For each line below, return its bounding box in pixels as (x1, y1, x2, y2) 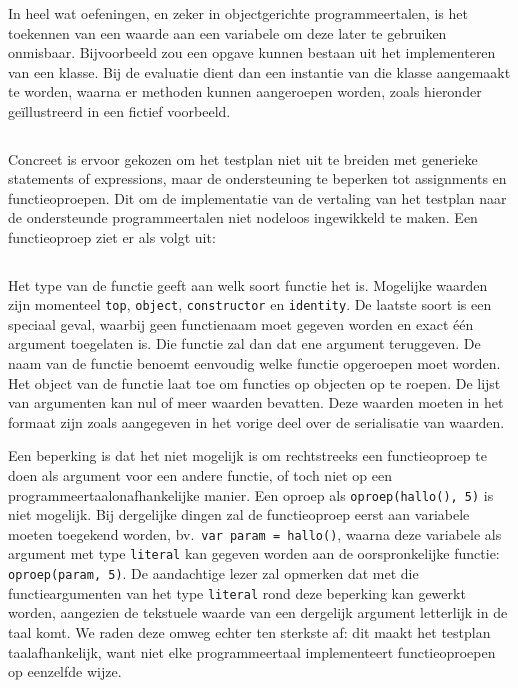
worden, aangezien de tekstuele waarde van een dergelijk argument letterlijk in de (8, 602, 508, 623)
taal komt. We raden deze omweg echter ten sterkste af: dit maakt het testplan (8, 622, 491, 642)
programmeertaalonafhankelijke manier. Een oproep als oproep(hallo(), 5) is (8, 484, 494, 505)
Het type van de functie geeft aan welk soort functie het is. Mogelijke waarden (8, 274, 488, 295)
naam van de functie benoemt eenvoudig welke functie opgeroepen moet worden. (8, 352, 501, 373)
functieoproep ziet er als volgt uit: (8, 226, 216, 247)
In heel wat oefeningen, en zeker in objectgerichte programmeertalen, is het (8, 3, 468, 23)
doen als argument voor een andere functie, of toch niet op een (8, 464, 393, 485)
